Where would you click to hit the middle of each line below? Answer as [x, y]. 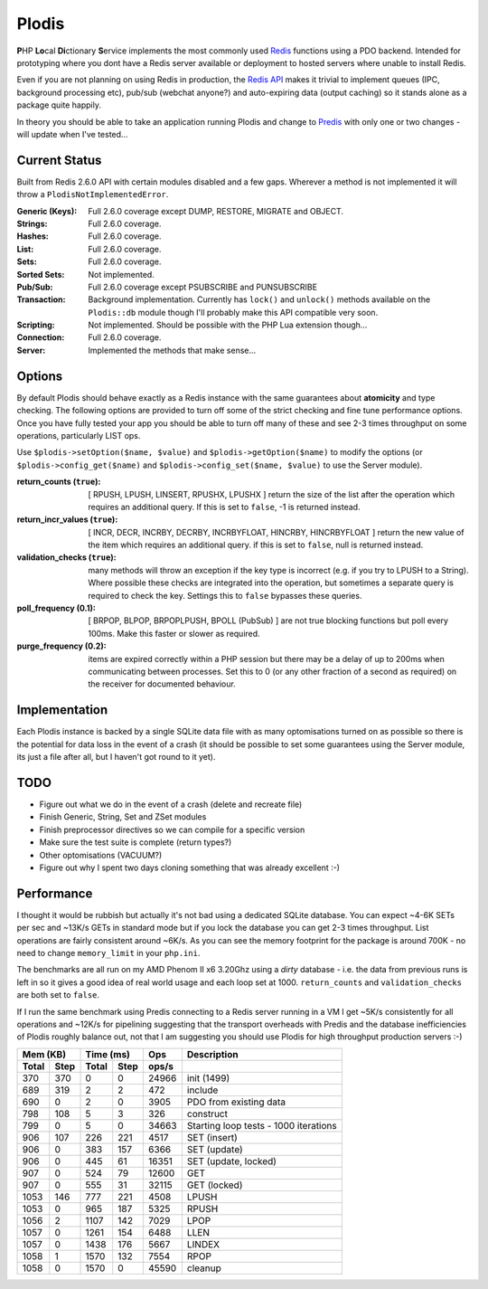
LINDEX [203, 1244]
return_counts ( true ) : [59, 482]
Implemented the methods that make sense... [172, 350]
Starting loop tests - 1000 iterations [262, 1125]
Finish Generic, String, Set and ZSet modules [123, 817]
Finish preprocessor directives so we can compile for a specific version [172, 829]
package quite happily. [59, 105]
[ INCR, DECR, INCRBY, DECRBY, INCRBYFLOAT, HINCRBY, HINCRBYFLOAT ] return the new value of [276, 532]
